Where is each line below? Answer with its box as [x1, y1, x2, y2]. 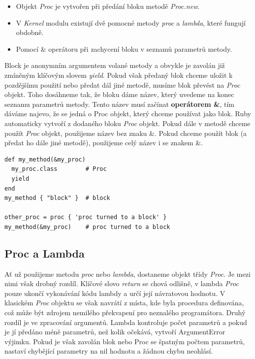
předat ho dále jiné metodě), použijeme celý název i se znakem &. [4, 137, 203, 148]
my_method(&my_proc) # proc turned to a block [4, 223, 170, 230]
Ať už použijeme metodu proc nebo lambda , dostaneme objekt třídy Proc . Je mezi [4, 268, 251, 279]
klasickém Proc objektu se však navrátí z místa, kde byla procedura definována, [4, 297, 244, 308]
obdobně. [16, 27, 44, 37]
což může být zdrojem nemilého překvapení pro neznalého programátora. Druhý [4, 307, 246, 318]
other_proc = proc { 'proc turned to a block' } [4, 214, 167, 221]
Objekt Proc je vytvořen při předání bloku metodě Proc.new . [16, 1, 200, 11]
